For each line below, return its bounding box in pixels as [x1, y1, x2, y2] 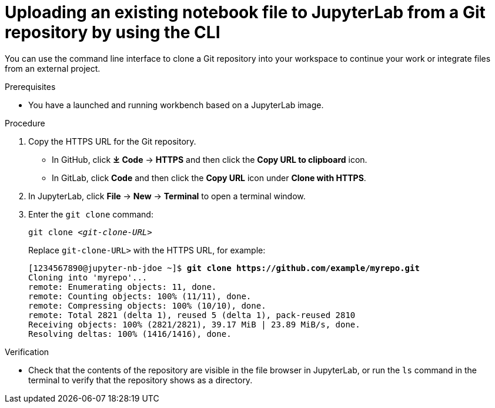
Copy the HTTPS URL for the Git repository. [28, 136, 196, 146]
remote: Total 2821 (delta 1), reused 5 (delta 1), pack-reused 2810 [28, 310, 356, 320]
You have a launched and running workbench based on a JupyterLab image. [28, 99, 324, 110]
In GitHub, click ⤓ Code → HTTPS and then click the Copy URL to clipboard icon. [52, 154, 367, 165]
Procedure [5, 118, 45, 128]
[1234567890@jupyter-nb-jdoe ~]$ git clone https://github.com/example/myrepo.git [28, 263, 420, 273]
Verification [5, 346, 49, 357]
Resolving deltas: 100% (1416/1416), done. [28, 329, 232, 339]
